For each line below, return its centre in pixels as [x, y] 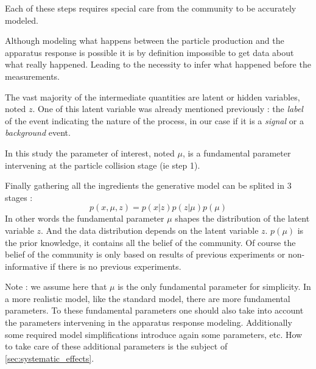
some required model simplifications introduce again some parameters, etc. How [154, 334]
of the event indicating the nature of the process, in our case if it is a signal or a [154, 120]
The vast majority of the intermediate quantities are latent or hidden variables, [153, 97]
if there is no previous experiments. [116, 266]
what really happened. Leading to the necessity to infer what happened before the [158, 64]
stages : [19, 197]
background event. [38, 132]
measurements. [33, 76]
